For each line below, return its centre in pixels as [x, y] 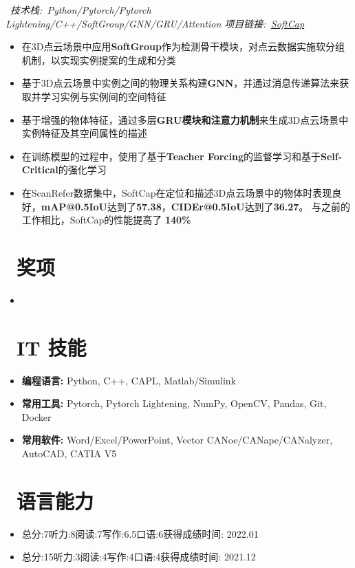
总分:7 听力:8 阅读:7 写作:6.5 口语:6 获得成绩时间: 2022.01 [140, 533]
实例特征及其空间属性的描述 [84, 133]
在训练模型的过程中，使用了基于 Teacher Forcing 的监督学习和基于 [171, 156]
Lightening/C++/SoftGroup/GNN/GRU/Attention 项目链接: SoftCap [155, 23]
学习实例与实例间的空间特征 [104, 96]
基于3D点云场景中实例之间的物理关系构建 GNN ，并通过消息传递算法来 [181, 83]
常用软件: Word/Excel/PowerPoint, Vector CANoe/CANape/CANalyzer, [177, 440]
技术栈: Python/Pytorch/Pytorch [81, 10]
